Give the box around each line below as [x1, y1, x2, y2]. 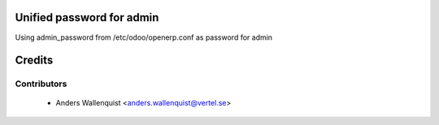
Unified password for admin [15, 11, 159, 24]
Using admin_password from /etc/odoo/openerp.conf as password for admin [15, 32, 272, 42]
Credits [15, 54, 54, 67]
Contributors [15, 78, 67, 89]
